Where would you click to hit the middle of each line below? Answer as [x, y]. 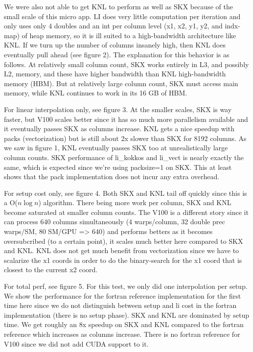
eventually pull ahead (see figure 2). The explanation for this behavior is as [117, 54]
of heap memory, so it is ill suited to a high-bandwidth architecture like [129, 35]
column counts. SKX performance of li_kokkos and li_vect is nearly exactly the [124, 157]
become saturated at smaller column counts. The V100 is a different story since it [126, 212]
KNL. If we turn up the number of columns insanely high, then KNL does [115, 45]
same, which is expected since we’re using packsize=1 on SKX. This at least [118, 167]
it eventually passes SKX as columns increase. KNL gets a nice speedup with [119, 129]
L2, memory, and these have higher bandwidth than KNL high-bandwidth [115, 74]
